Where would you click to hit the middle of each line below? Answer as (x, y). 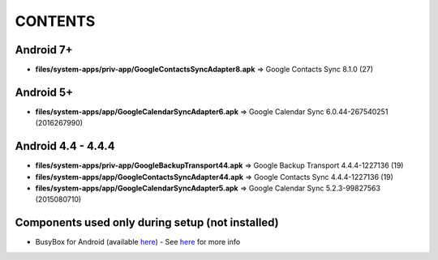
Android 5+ (44, 92)
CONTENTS (55, 21)
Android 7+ (44, 50)
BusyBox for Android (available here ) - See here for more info (138, 242)
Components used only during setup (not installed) (147, 223)
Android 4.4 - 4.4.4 (65, 146)
